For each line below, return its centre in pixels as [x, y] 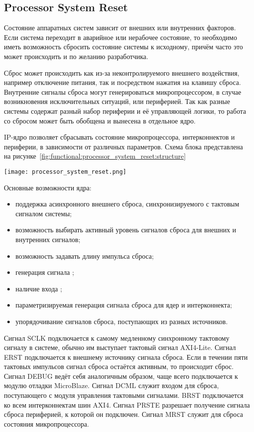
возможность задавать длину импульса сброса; [85, 256]
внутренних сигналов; [48, 239]
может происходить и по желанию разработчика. [76, 56]
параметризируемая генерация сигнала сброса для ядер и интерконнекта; [124, 305]
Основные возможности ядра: [48, 187]
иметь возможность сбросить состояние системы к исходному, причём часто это [124, 47]
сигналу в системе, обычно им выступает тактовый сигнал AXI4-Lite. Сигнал [120, 347]
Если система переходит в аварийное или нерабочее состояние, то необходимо [121, 37]
